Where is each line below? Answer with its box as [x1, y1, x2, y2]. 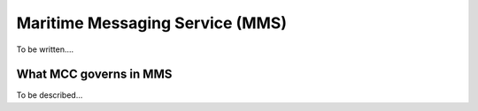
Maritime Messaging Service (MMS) [16, 13, 288, 33]
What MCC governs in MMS [16, 67, 173, 82]
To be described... [16, 90, 83, 100]
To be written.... [16, 44, 74, 55]
